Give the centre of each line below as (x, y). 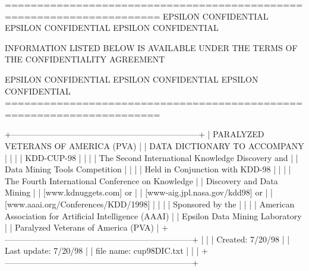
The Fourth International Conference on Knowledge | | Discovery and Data (141, 180)
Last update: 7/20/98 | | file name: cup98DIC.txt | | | (102, 250)
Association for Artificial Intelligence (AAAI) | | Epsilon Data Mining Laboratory (153, 215)
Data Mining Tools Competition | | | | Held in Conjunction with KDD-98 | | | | (148, 169)
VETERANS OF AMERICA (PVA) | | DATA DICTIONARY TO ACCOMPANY (154, 145)
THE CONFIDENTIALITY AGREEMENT (85, 59)
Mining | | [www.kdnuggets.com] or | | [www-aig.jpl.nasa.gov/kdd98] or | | (139, 192)
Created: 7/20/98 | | (253, 239)
